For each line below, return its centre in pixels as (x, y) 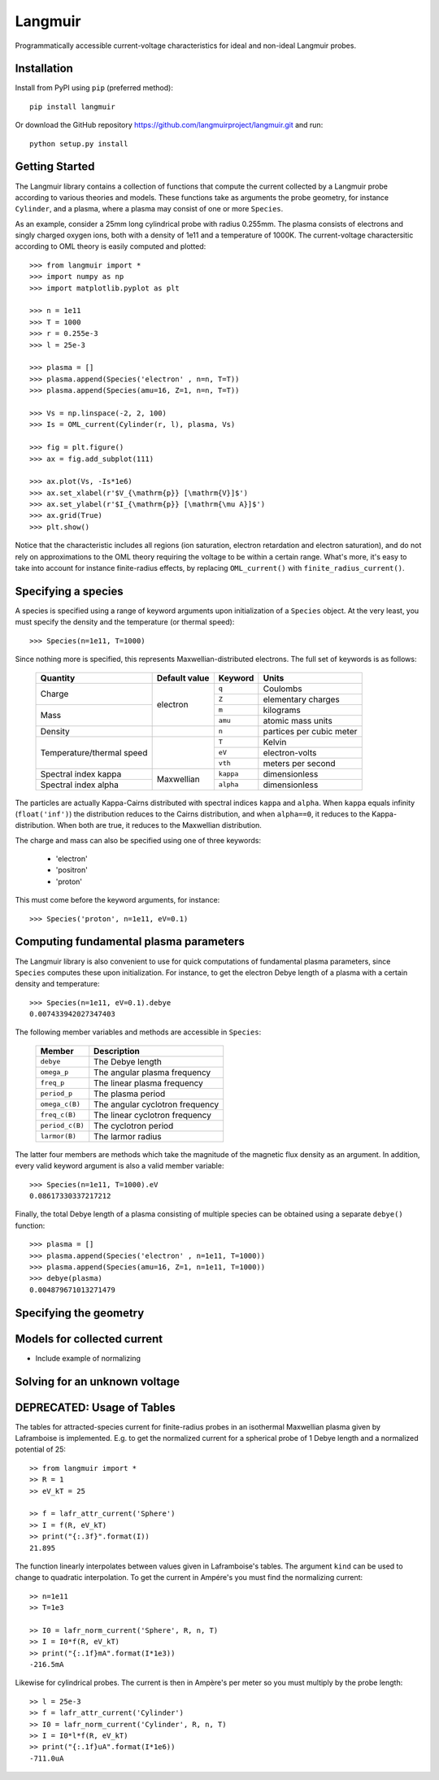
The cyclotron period (134, 1125)
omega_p (54, 1072)
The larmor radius (128, 1136)
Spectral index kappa (81, 774)
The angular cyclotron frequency (156, 1104)
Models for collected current (89, 1339)
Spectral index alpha (80, 785)
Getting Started (55, 167)
